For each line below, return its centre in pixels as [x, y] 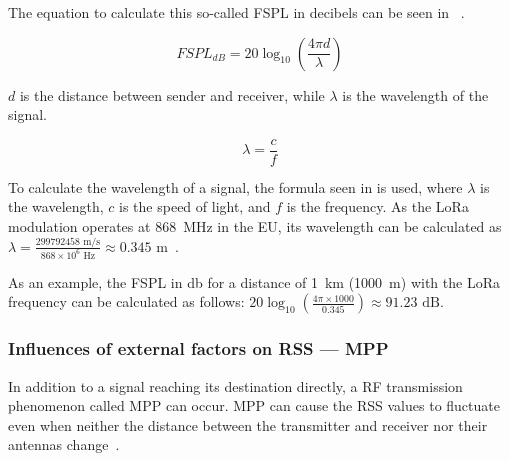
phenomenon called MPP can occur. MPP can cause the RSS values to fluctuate [254, 405]
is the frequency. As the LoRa [377, 206]
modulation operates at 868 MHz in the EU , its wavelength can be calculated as [255, 226]
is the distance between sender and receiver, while [172, 94]
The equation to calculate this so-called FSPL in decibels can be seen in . [236, 12]
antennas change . [64, 444]
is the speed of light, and [195, 206]
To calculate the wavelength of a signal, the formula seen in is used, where [235, 186]
